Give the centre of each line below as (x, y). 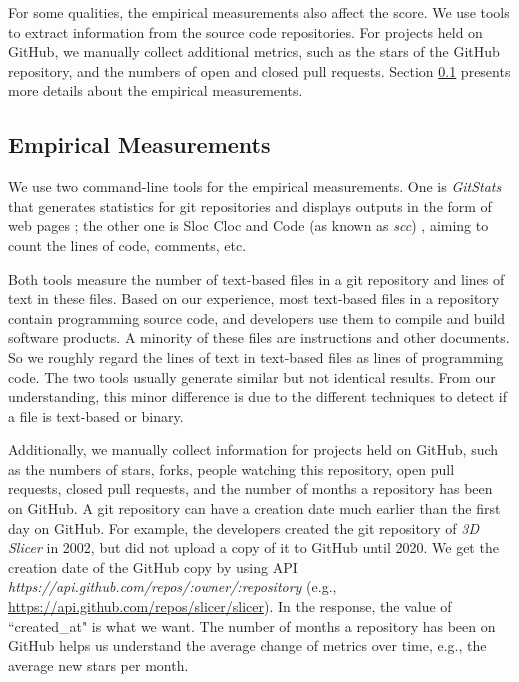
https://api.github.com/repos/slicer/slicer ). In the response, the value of (230, 606)
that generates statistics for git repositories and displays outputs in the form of (250, 205)
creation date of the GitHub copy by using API (153, 566)
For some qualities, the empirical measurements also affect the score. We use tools (259, 12)
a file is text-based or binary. (96, 415)
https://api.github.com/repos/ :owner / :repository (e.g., (172, 586)
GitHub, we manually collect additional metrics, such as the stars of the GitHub (254, 51)
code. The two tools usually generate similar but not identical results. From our (252, 376)
